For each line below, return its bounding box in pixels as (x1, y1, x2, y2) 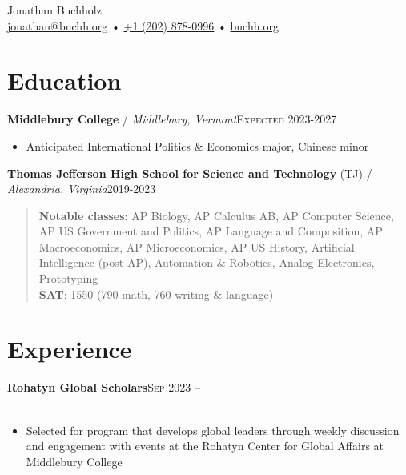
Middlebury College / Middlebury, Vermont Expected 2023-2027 (7, 111, 337, 127)
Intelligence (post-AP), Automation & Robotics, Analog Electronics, (38, 254, 375, 271)
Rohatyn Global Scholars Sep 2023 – (7, 379, 200, 396)
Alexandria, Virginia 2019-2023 (7, 180, 156, 197)
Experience (7, 332, 132, 365)
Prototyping (38, 270, 98, 287)
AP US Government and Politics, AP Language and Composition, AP (38, 223, 383, 240)
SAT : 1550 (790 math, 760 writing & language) (38, 285, 274, 302)
